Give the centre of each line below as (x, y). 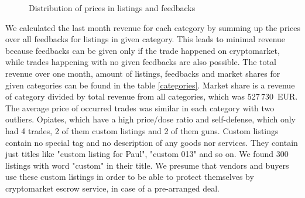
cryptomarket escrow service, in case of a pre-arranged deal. (113, 188)
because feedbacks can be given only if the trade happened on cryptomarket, (143, 50)
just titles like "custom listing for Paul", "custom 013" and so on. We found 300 (147, 154)
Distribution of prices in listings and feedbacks (112, 8)
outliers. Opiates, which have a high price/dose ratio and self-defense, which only (150, 119)
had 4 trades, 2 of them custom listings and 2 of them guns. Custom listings (142, 130)
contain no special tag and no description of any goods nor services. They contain (152, 142)
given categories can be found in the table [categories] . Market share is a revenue (150, 85)
